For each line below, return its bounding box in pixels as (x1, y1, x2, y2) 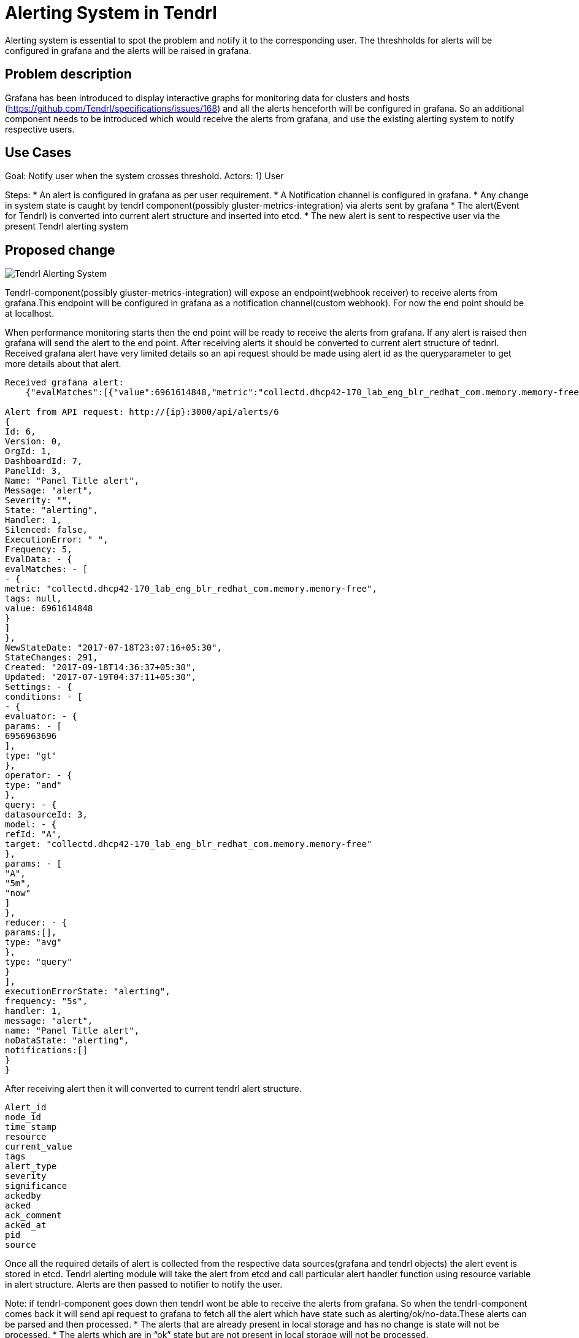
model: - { (5, 819, 57, 830)
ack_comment (5, 1210, 62, 1221)
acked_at (5, 1220, 47, 1231)
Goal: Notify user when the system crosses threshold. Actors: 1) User (5, 171, 284, 182)
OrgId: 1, (5, 446, 52, 457)
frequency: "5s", (5, 996, 88, 1007)
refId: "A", (5, 829, 62, 840)
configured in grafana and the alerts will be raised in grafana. (5, 45, 251, 56)
